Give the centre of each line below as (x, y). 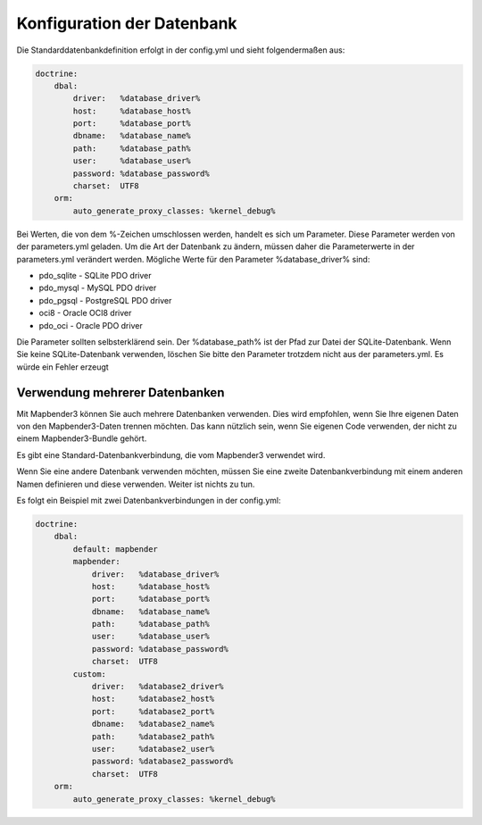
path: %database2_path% (153, 736)
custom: (90, 674)
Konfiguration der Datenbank (127, 23)
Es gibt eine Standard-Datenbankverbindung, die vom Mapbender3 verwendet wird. (171, 454)
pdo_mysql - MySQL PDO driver (98, 288)
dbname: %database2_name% (153, 724)
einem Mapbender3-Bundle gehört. (82, 438)
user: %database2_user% (153, 749)
